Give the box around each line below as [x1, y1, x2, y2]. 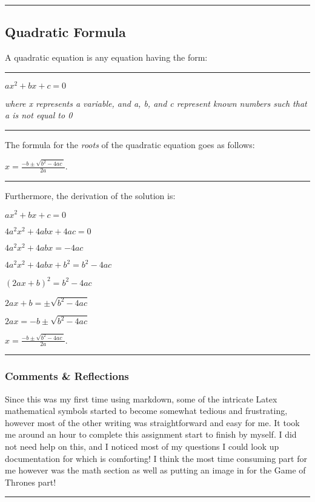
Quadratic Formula [5, 22, 126, 41]
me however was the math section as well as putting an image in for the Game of [5, 464, 306, 477]
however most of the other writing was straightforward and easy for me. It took [5, 416, 300, 429]
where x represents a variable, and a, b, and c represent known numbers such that [5, 97, 307, 109]
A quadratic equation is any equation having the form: [5, 51, 208, 64]
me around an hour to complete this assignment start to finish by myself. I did [5, 428, 297, 441]
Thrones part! [5, 475, 56, 488]
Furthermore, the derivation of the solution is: [5, 189, 176, 202]
